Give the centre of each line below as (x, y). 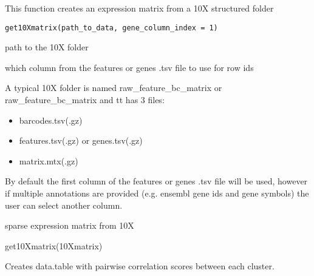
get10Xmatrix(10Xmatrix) (54, 245)
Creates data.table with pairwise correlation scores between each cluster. (140, 266)
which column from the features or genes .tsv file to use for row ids (129, 67)
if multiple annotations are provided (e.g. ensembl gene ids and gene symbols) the (157, 193)
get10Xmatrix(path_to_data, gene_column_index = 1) (111, 28)
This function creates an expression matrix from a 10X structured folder (139, 8)
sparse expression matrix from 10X (70, 225)
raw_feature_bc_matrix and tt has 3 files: (85, 100)
